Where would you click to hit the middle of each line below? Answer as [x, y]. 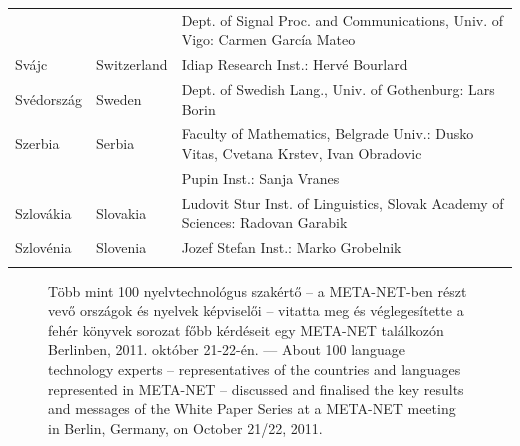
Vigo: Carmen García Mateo [268, 39]
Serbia [115, 143]
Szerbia [37, 143]
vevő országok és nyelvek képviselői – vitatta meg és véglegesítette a [256, 310]
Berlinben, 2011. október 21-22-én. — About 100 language [226, 349]
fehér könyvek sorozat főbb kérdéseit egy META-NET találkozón [246, 329]
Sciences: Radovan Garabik [264, 222]
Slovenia [121, 247]
